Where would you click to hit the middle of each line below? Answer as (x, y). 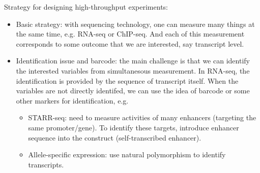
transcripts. (46, 164)
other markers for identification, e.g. (72, 100)
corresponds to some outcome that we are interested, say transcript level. (130, 43)
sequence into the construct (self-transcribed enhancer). (115, 137)
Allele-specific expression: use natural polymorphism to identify (127, 154)
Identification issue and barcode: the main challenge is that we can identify (133, 61)
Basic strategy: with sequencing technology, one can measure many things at (135, 24)
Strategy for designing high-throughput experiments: (86, 7)
